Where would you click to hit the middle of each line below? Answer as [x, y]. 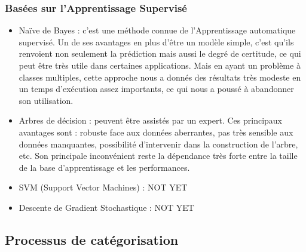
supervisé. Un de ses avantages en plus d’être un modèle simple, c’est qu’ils [156, 42]
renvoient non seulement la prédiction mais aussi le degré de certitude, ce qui [160, 53]
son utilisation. [46, 100]
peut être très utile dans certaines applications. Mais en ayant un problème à [160, 65]
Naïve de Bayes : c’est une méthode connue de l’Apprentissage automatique [157, 30]
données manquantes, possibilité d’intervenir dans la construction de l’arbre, [158, 144]
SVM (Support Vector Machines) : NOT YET [103, 187]
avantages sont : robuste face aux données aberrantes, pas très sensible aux [156, 132]
